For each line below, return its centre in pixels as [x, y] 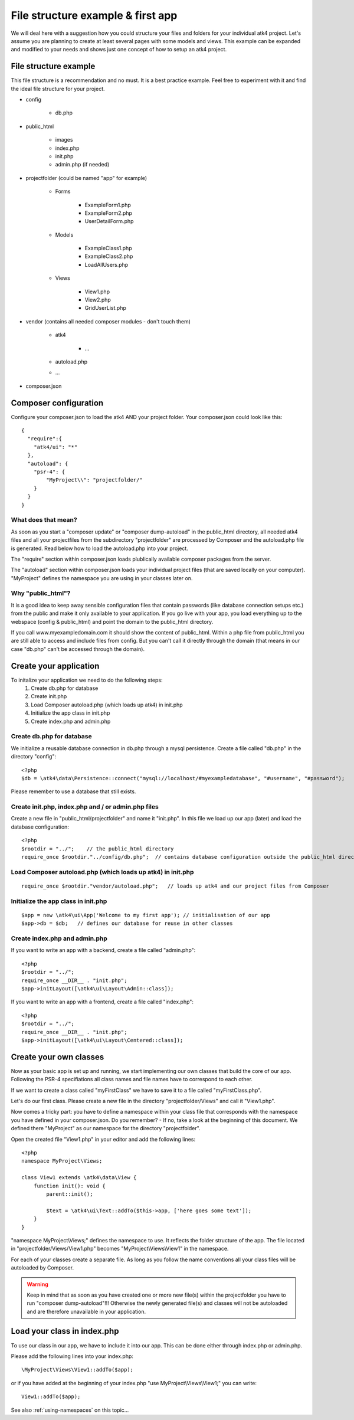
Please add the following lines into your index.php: [72, 1356]
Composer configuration [57, 403]
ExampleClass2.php [109, 256]
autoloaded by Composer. [42, 1268]
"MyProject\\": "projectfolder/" [94, 480]
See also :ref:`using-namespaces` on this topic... [70, 1410]
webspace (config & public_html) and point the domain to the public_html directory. [112, 621]
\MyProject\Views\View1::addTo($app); [78, 1370]
